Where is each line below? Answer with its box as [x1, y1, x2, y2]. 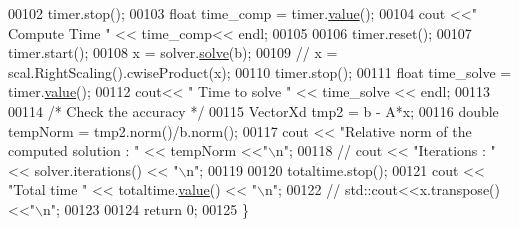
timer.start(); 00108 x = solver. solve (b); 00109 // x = [8, 42, 338, 63]
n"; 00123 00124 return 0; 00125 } [42, 198, 250, 219]
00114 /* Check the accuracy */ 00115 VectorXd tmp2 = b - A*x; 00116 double [8, 100, 499, 121]
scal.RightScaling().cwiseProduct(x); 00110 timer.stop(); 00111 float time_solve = [8, 61, 512, 82]
